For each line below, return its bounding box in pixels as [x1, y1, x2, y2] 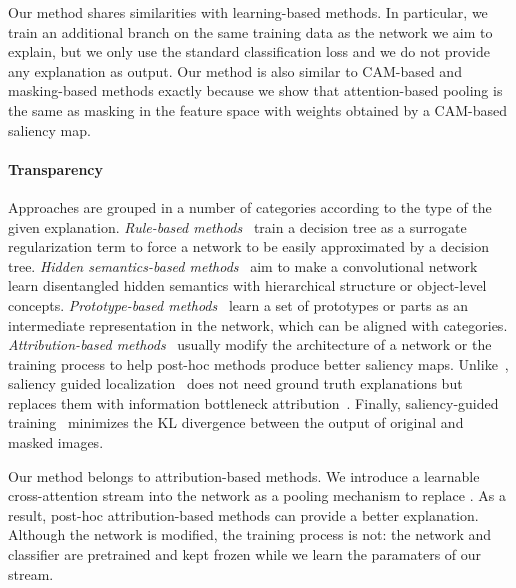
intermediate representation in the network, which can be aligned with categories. [8, 314, 508, 335]
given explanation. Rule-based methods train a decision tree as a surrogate [8, 216, 467, 237]
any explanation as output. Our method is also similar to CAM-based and [8, 60, 462, 81]
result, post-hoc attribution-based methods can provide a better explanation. [8, 504, 479, 525]
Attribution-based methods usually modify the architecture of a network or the [8, 334, 492, 355]
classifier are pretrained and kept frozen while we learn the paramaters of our [8, 544, 482, 565]
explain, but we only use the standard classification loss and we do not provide [8, 41, 490, 62]
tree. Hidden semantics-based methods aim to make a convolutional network [8, 255, 478, 276]
